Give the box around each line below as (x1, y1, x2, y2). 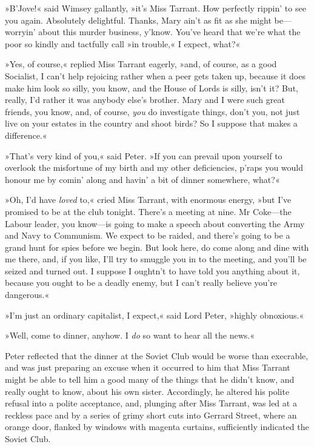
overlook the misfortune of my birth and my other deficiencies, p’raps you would (5, 161, 303, 174)
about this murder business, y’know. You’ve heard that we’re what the (38, 25, 301, 38)
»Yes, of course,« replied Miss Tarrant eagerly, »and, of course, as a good (5, 58, 277, 70)
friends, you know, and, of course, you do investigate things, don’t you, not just (5, 105, 300, 118)
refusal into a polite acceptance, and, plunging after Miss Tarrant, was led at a (5, 397, 297, 409)
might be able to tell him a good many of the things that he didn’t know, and (5, 373, 295, 386)
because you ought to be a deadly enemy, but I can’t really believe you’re (5, 276, 277, 289)
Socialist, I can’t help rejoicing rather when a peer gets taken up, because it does (5, 69, 306, 82)
